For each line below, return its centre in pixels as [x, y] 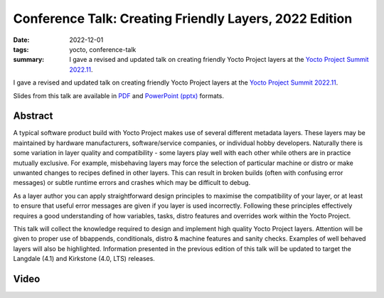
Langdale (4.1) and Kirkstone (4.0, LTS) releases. [84, 259]
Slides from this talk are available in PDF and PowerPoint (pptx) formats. [118, 95]
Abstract [33, 116]
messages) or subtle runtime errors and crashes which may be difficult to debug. [132, 183]
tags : [21, 49]
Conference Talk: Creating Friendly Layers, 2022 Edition [183, 18]
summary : [29, 60]
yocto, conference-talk [103, 49]
